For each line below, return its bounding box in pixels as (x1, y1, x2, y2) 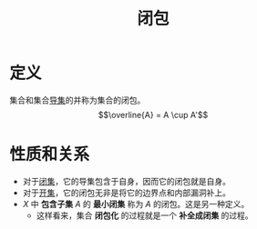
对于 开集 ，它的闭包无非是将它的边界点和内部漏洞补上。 (22, 187, 231, 198)
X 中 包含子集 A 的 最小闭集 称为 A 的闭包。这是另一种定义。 (22, 198, 250, 209)
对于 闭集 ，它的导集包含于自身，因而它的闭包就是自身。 (22, 175, 231, 186)
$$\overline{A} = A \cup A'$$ (98, 109, 209, 120)
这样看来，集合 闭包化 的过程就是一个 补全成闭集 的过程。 (36, 210, 253, 221)
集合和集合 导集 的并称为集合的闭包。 (9, 95, 146, 105)
